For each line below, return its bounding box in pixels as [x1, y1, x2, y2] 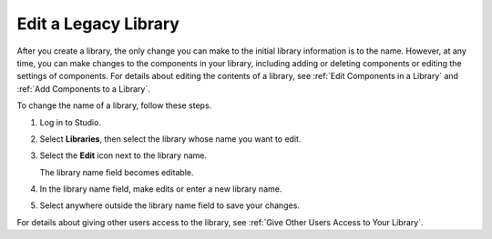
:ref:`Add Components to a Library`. [16, 83, 150, 95]
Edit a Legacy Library [16, 14, 179, 34]
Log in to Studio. [39, 116, 102, 127]
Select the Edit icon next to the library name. [39, 150, 208, 161]
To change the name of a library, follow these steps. [16, 100, 212, 111]
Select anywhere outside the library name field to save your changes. [39, 200, 301, 211]
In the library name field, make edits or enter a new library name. [39, 184, 282, 194]
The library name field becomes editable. [39, 166, 194, 177]
